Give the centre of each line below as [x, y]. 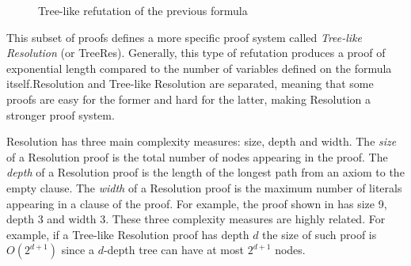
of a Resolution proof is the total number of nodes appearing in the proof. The [197, 156]
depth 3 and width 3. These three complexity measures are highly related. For [196, 219]
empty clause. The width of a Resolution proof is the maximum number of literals [204, 187]
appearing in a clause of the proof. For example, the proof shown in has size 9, [197, 203]
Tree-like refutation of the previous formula [143, 10]
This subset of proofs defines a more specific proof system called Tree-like [185, 37]
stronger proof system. [61, 114]
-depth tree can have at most [173, 250]
